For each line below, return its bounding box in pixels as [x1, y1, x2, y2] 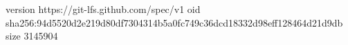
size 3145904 [6, 29, 58, 43]
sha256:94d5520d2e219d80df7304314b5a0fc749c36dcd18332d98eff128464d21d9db [6, 15, 343, 29]
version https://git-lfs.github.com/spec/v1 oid [6, 2, 201, 16]
